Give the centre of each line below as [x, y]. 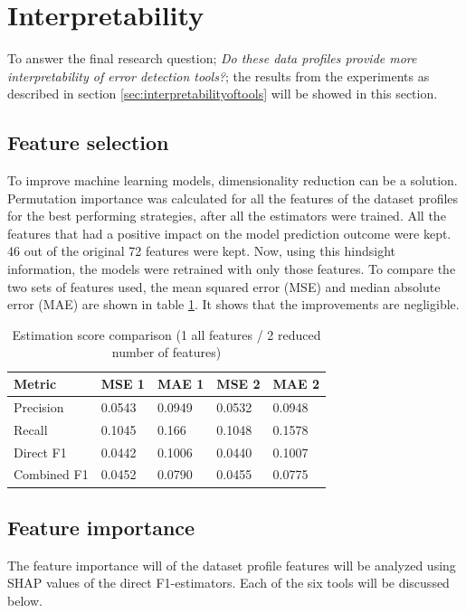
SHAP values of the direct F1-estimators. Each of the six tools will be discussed [228, 583]
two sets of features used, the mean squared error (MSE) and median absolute [224, 286]
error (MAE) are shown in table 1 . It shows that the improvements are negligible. [233, 304]
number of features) [166, 352]
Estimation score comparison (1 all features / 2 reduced [166, 334]
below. [25, 600]
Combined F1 [51, 474]
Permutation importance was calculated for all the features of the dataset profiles [233, 198]
